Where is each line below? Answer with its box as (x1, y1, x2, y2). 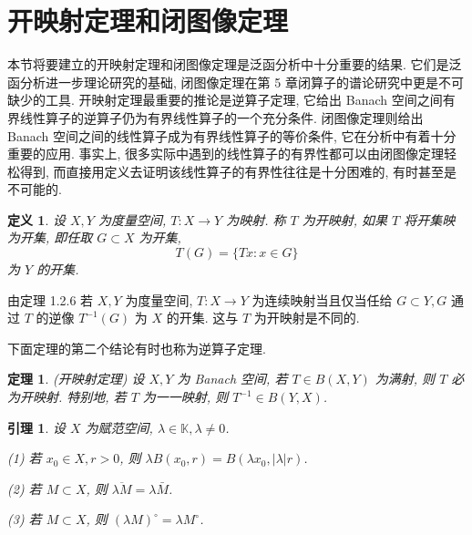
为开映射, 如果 (302, 210, 388, 229)
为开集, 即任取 (7, 228, 93, 247)
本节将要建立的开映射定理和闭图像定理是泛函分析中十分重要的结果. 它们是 (7, 55, 449, 74)
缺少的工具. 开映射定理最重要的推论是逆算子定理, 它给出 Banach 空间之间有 (7, 90, 456, 109)
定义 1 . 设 (7, 210, 66, 229)
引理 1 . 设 (7, 417, 66, 437)
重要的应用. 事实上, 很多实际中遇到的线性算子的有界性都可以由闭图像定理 (7, 144, 445, 163)
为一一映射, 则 (142, 387, 229, 406)
